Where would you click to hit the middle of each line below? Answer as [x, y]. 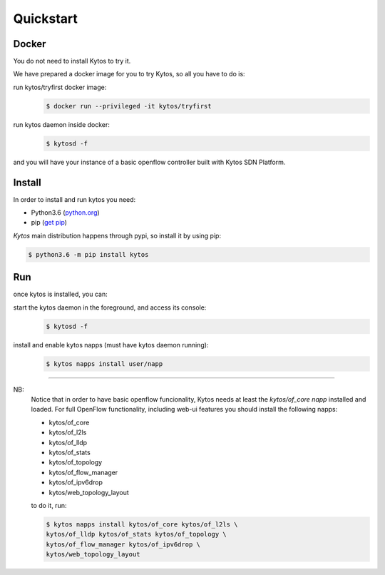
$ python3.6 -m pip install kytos [88, 254]
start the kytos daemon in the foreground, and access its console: [110, 307]
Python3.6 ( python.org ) [65, 213]
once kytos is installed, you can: [60, 294]
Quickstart [46, 19]
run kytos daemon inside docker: [62, 124]
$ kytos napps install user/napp [104, 363]
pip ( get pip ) [49, 223]
